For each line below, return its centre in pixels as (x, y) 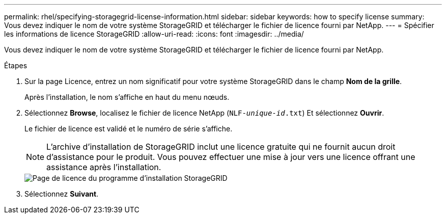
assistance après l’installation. (104, 167)
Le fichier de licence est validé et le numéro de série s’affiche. (129, 129)
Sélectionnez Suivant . (62, 194)
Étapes (16, 65)
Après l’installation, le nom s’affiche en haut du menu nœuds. (127, 97)
